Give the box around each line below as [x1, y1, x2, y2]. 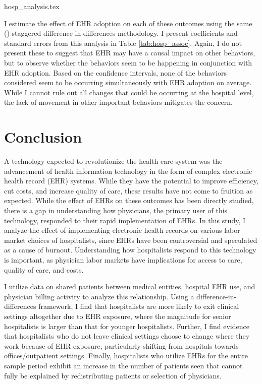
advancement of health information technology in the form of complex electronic [4, 165, 252, 176]
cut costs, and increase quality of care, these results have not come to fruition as [4, 185, 253, 196]
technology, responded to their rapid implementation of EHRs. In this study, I [4, 215, 246, 225]
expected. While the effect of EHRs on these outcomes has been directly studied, [4, 195, 254, 206]
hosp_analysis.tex [4, 1, 60, 11]
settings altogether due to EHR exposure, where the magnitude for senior [4, 310, 231, 321]
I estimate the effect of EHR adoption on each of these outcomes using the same [4, 18, 252, 28]
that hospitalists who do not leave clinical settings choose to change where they [4, 331, 250, 341]
